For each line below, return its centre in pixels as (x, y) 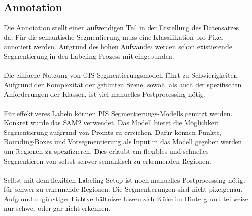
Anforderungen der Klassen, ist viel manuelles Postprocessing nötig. (105, 94)
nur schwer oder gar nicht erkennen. (57, 208)
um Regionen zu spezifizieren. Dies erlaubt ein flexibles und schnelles (106, 151)
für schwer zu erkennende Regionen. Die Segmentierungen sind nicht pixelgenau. (123, 189)
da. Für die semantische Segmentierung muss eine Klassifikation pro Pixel (114, 37)
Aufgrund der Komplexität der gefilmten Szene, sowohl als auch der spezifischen (123, 84)
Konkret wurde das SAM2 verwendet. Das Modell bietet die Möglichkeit (111, 123)
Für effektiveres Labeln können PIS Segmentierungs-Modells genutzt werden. (118, 113)
